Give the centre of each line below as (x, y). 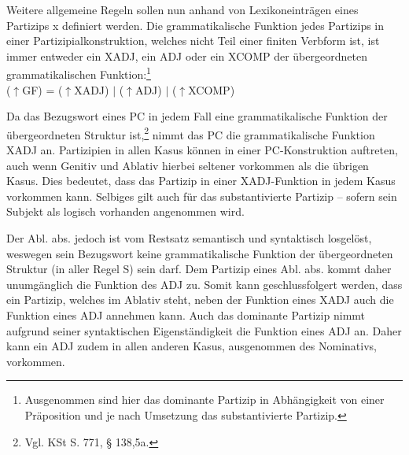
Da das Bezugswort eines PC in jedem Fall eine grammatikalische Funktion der (197, 116)
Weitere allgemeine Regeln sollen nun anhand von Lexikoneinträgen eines (182, 9)
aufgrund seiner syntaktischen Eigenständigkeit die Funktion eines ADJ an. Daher (204, 330)
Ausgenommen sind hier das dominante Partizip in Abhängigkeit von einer (204, 400)
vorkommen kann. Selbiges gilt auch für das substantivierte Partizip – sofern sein (202, 196)
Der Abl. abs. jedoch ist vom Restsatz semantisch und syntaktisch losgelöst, (189, 238)
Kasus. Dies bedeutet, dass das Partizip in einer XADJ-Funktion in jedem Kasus (201, 181)
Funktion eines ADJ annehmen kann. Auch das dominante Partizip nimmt (186, 315)
